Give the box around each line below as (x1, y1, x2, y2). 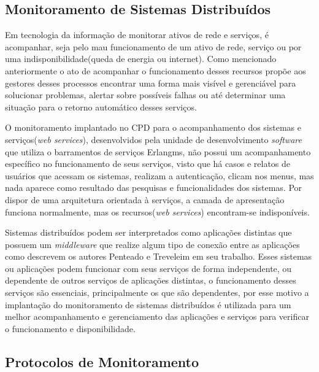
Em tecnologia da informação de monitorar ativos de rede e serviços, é (5, 28, 269, 41)
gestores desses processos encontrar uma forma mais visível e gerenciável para (5, 76, 296, 89)
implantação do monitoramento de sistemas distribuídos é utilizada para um (5, 298, 291, 311)
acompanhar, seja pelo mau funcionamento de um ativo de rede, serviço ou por (5, 40, 302, 53)
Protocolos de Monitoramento (5, 352, 199, 371)
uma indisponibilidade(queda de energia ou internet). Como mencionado (5, 52, 277, 65)
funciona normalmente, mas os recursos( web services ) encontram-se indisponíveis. (5, 205, 310, 218)
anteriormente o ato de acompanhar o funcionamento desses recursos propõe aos (5, 64, 306, 77)
